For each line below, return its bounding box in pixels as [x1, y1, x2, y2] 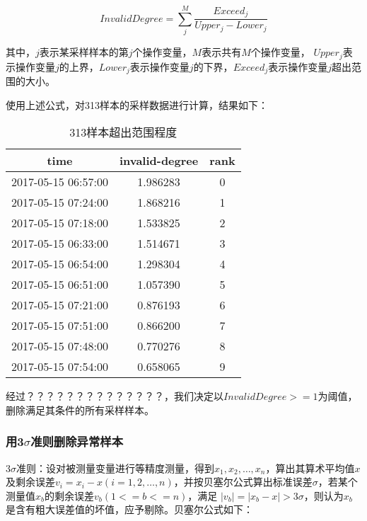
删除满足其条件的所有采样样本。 [6, 402, 154, 417]
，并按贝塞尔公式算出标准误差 [173, 474, 313, 489]
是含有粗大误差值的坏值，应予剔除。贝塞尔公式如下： [6, 502, 253, 517]
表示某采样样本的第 [39, 45, 129, 59]
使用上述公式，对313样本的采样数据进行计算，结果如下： [6, 97, 268, 112]
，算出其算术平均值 [265, 460, 355, 475]
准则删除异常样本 [30, 433, 123, 450]
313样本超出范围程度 [69, 124, 177, 141]
